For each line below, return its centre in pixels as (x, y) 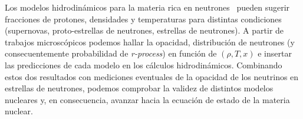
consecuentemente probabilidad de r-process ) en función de (111, 53)
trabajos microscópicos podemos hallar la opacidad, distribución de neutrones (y (150, 42)
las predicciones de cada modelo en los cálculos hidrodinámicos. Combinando (144, 65)
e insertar (275, 53)
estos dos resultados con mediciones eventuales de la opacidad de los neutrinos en (152, 76)
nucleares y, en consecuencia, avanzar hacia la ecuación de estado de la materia (147, 99)
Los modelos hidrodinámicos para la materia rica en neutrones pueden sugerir (147, 7)
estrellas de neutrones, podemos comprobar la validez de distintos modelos (139, 88)
